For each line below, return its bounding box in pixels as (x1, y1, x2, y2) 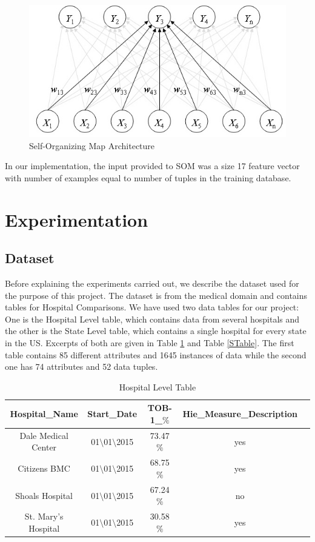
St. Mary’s (24, 510, 64, 523)
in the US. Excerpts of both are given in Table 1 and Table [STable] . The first (5, 336, 294, 349)
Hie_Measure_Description (182, 407, 297, 420)
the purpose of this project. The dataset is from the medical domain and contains (5, 289, 308, 301)
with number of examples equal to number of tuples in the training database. (5, 171, 291, 184)
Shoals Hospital (15, 489, 73, 501)
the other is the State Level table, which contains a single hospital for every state (5, 324, 307, 337)
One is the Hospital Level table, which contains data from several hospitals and (5, 312, 300, 325)
